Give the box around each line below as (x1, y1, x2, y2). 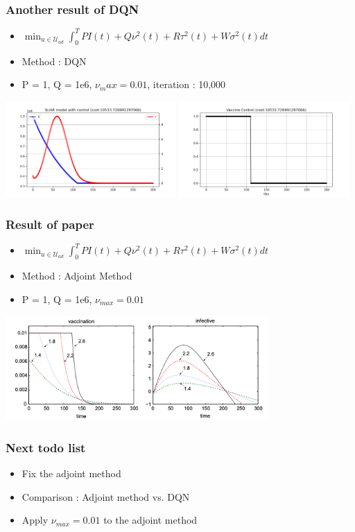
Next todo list (6, 438, 86, 456)
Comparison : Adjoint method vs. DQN (21, 489, 190, 504)
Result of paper (6, 215, 94, 232)
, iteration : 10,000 (147, 77, 226, 92)
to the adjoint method (103, 513, 198, 527)
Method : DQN (21, 53, 87, 68)
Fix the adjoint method (21, 466, 121, 481)
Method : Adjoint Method (21, 268, 132, 283)
